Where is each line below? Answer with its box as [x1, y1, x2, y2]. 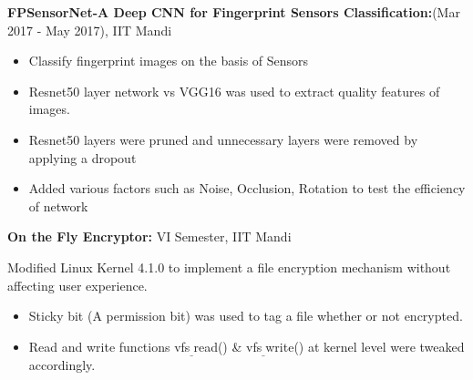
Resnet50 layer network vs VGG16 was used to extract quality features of [28, 81, 440, 100]
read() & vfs [193, 336, 262, 355]
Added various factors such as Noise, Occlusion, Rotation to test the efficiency [28, 179, 466, 198]
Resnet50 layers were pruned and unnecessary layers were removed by [28, 129, 418, 149]
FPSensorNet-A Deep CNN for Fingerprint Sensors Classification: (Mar [7, 3, 460, 21]
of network [28, 196, 88, 215]
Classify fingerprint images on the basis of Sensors [28, 51, 309, 70]
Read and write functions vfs [28, 336, 190, 355]
